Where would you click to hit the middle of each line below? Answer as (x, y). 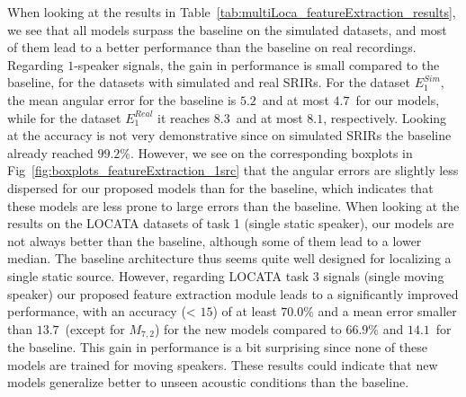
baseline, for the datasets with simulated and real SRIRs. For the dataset (209, 82)
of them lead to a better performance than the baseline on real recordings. (212, 47)
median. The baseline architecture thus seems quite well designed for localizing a (229, 258)
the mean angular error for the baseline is (122, 99)
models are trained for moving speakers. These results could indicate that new (223, 364)
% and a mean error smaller (380, 311)
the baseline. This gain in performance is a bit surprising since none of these (217, 347)
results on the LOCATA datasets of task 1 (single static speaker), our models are (231, 223)
